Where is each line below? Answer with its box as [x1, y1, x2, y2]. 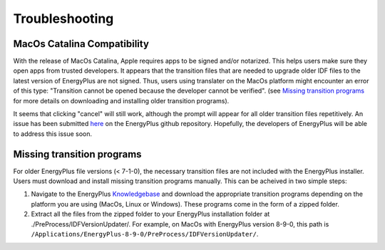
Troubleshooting [13, 11, 114, 26]
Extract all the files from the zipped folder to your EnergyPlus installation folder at [31, 210, 270, 219]
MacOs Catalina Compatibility [13, 38, 150, 50]
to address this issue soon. [13, 129, 93, 138]
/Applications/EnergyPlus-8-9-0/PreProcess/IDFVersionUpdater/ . [31, 230, 259, 239]
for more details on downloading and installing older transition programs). [13, 96, 230, 105]
